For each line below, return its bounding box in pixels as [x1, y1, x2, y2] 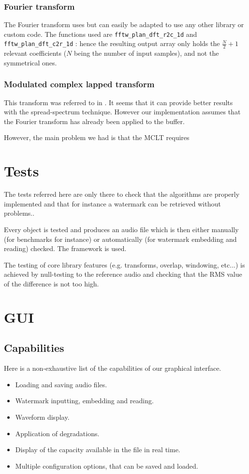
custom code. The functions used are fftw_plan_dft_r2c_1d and [4, 29, 197, 39]
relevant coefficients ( [4, 48, 67, 58]
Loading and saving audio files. [15, 379, 107, 389]
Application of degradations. [15, 428, 100, 438]
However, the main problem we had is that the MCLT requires [4, 132, 190, 142]
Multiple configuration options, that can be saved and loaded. [15, 460, 198, 471]
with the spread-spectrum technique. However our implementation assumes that [4, 107, 241, 117]
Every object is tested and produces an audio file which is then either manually [4, 224, 239, 234]
